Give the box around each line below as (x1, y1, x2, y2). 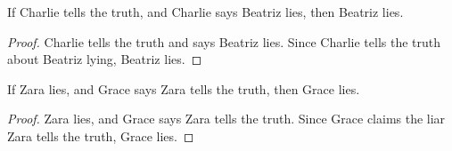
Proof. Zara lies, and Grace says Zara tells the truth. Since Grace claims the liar (7, 109, 446, 128)
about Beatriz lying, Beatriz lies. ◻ (7, 50, 202, 68)
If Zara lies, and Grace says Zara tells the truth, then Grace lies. (7, 79, 360, 98)
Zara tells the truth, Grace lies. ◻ (7, 126, 194, 145)
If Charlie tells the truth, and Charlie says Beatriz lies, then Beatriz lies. (7, 3, 404, 20)
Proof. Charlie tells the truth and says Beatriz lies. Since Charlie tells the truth (7, 32, 441, 51)
